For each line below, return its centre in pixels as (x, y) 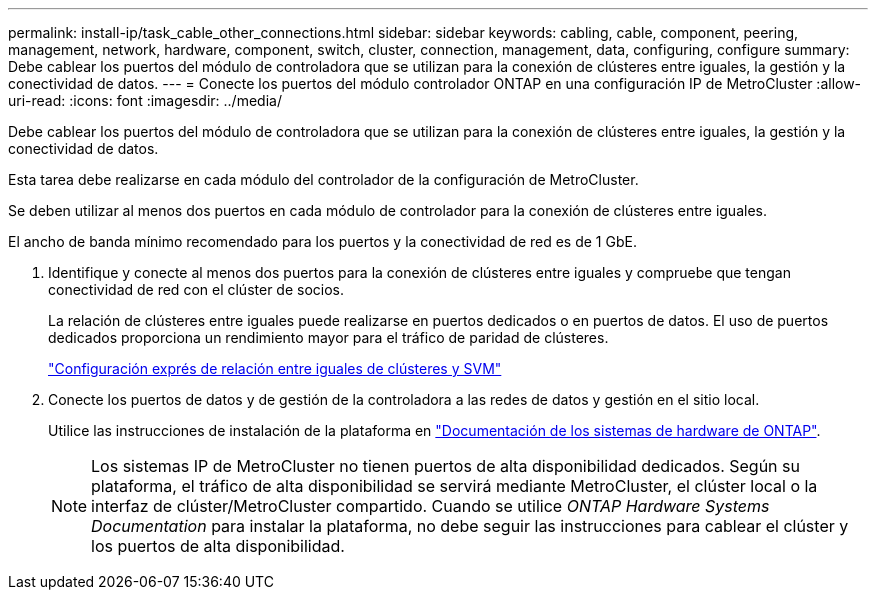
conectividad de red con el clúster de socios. (196, 289)
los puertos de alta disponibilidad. (218, 546)
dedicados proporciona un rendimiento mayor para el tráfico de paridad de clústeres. (328, 337)
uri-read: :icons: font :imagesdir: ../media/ (145, 100)
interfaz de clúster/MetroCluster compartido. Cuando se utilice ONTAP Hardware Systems (430, 506)
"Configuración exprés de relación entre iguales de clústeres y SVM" (275, 368)
